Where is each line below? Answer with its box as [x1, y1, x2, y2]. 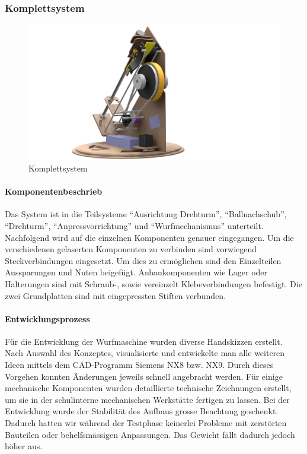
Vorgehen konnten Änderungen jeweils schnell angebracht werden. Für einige [5, 370, 283, 382]
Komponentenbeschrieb [5, 185, 103, 198]
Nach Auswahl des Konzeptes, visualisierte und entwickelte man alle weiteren [5, 347, 285, 359]
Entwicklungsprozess [5, 312, 90, 325]
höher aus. [5, 440, 43, 452]
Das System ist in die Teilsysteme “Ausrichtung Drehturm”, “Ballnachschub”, [5, 208, 287, 220]
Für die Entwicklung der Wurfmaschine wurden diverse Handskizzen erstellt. [5, 335, 283, 347]
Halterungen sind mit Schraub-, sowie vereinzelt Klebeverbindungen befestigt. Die [5, 277, 302, 290]
